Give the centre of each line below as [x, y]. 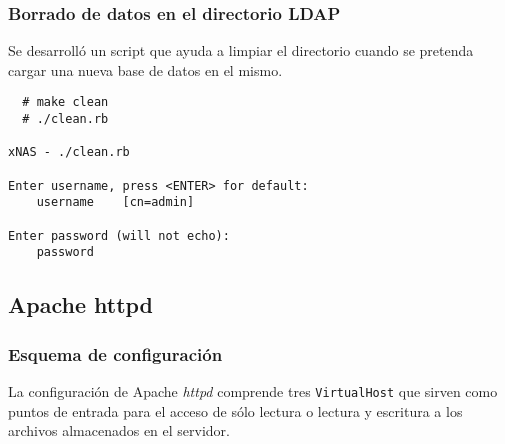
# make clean [65, 102]
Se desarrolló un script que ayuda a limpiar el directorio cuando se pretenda [241, 50]
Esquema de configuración [115, 353]
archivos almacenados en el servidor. [119, 430]
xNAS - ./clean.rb [69, 152]
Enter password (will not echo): [119, 235]
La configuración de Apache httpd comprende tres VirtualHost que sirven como [253, 390]
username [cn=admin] [115, 202]
